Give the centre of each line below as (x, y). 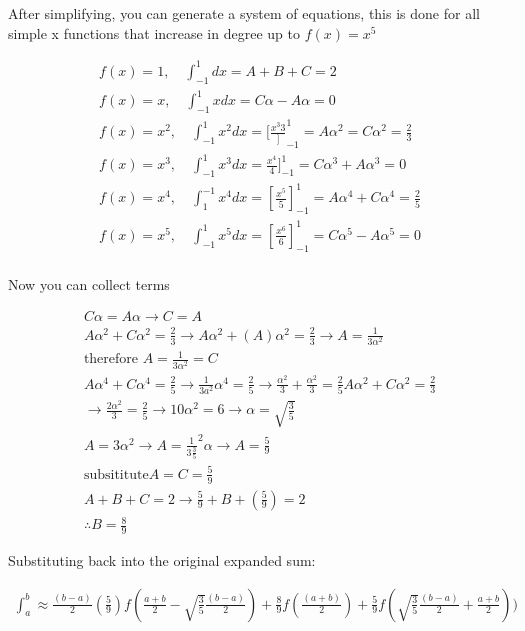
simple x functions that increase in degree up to (154, 32)
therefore (111, 359)
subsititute (116, 474)
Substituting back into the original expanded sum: (162, 559)
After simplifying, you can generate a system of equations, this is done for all (244, 13)
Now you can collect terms (89, 283)
